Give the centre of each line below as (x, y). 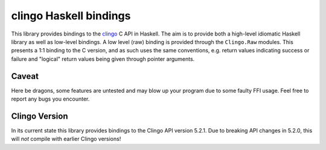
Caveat (25, 76)
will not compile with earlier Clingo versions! (66, 139)
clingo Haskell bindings (71, 16)
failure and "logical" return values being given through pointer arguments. (103, 59)
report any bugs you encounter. (50, 99)
